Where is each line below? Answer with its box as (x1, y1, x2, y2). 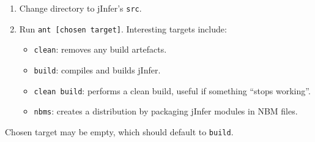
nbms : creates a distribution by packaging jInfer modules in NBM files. (34, 105, 298, 118)
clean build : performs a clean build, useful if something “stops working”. (34, 84, 311, 97)
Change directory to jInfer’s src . (19, 2, 142, 14)
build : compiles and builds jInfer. (34, 63, 161, 76)
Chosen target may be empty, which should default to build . (5, 125, 234, 138)
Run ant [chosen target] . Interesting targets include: (19, 22, 227, 35)
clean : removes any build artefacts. (34, 43, 167, 56)
